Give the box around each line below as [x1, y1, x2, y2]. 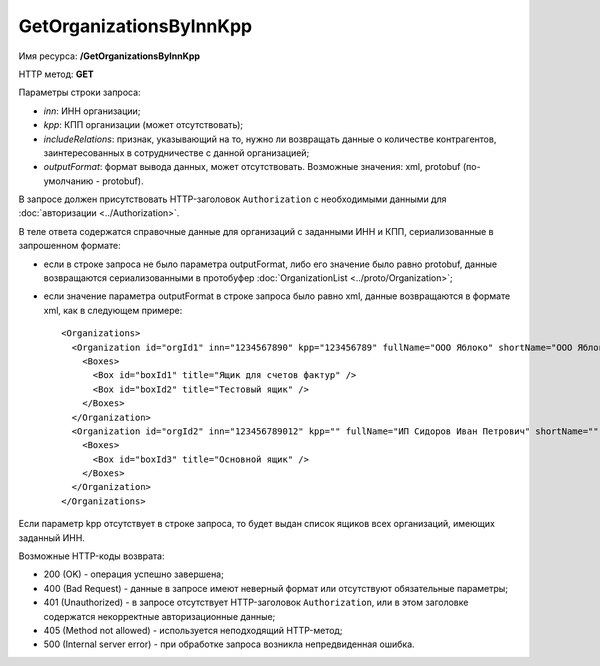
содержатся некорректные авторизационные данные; [43, 610, 276, 622]
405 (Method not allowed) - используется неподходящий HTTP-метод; [43, 625, 343, 636]
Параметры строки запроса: [18, 86, 141, 99]
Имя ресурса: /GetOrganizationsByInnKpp [18, 50, 200, 62]
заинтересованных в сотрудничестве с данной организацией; [43, 146, 310, 159]
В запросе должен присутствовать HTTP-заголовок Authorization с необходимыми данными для [18, 193, 447, 205]
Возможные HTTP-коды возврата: [18, 550, 165, 562]
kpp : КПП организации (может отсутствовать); [43, 119, 244, 131]
